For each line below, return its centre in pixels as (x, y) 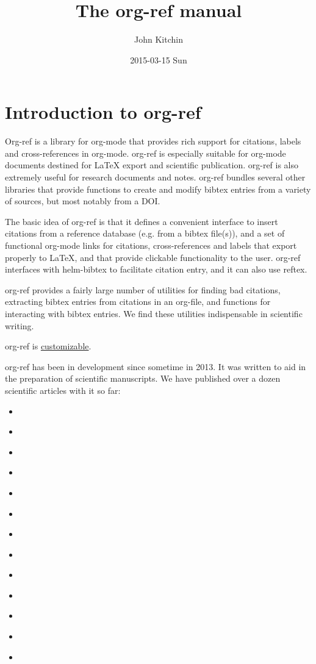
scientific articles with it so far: (63, 390)
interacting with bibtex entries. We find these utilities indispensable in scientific (154, 313)
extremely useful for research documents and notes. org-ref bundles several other (155, 177)
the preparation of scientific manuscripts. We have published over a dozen (143, 378)
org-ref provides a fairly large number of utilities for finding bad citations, (143, 289)
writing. (20, 325)
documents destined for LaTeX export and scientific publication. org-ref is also (152, 165)
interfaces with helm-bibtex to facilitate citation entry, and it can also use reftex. (156, 269)
